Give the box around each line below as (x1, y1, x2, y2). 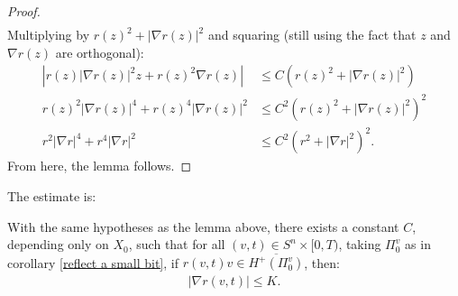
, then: (304, 253, 340, 272)
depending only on (7, 235, 109, 254)
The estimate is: (7, 186, 96, 205)
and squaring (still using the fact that (207, 25, 417, 44)
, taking (338, 235, 381, 254)
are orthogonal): (55, 42, 144, 61)
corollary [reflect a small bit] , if (7, 253, 179, 272)
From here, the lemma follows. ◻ (7, 156, 192, 175)
